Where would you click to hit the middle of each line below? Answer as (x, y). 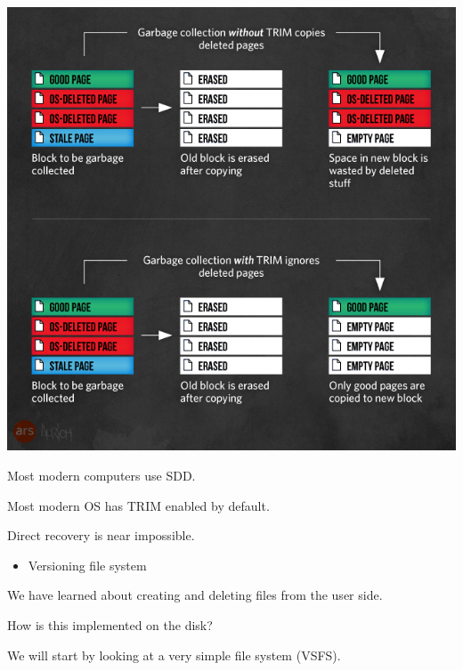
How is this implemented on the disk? (110, 625)
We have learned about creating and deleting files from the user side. (195, 595)
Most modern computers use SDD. (102, 476)
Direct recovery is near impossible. (101, 535)
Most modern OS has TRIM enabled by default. (138, 505)
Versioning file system (87, 565)
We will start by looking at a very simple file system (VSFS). (174, 655)
